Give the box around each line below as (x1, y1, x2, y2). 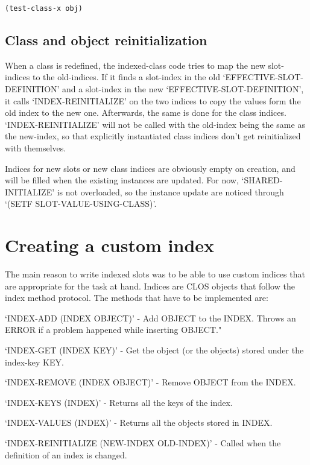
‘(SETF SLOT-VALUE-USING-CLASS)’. (5, 197, 157, 210)
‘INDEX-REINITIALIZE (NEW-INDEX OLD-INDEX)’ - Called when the (5, 437, 281, 449)
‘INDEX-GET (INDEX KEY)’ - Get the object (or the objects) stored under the (5, 344, 304, 356)
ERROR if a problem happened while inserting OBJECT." (5, 323, 222, 336)
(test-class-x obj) (5, 4, 83, 13)
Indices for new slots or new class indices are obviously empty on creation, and (5, 162, 296, 174)
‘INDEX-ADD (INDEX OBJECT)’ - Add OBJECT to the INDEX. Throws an (5, 311, 296, 324)
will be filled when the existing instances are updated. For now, (5, 174, 239, 186)
